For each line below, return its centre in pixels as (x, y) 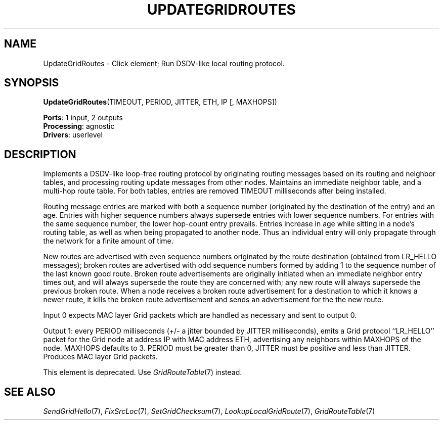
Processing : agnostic (79, 126)
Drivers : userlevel (73, 135)
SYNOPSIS (32, 83)
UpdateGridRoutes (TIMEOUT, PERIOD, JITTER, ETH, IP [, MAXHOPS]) (160, 102)
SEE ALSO (30, 392)
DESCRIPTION (40, 154)
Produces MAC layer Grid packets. (100, 357)
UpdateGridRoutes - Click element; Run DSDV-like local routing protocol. (164, 63)
